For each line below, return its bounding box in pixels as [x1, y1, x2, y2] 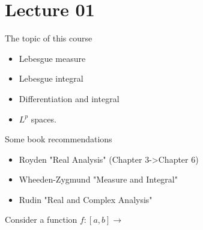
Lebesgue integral [19, 72, 83, 85]
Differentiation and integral [19, 92, 120, 104]
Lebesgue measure [19, 52, 86, 64]
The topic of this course [5, 32, 92, 44]
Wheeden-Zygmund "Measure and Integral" [19, 173, 178, 186]
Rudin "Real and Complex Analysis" [19, 193, 153, 205]
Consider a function [5, 213, 77, 226]
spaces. [31, 112, 56, 125]
